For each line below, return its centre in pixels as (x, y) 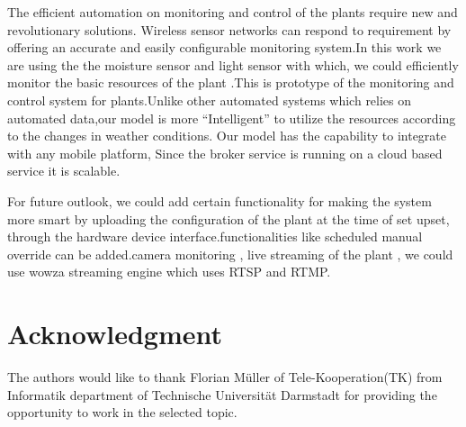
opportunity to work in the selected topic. (122, 412)
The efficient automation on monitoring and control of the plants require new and (233, 12)
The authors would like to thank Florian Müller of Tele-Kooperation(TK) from (225, 377)
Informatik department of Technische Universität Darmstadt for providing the (222, 394)
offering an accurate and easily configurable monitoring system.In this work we (224, 47)
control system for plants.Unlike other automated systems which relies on (210, 100)
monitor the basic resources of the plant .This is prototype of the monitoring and (231, 82)
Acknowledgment (115, 334)
